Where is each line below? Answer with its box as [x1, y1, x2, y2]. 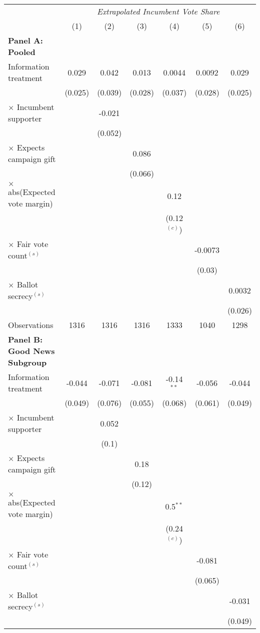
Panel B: [8, 333, 43, 345]
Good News [8, 345, 55, 356]
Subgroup [8, 356, 47, 368]
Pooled [8, 46, 35, 57]
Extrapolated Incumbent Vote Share [97, 5, 220, 17]
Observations [8, 319, 53, 330]
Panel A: [8, 34, 43, 46]
